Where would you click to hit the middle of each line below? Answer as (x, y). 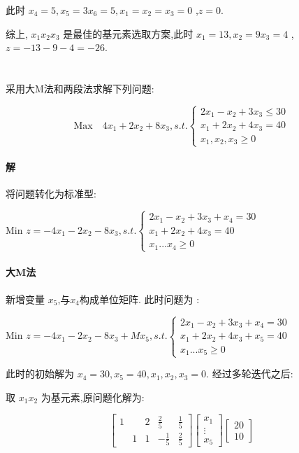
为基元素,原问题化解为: (93, 397)
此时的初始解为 (40, 374)
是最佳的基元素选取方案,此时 (128, 33)
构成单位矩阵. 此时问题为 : (139, 299)
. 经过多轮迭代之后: (250, 374)
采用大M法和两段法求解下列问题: (80, 88)
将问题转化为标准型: (51, 194)
